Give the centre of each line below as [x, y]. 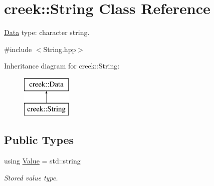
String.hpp [60, 49]
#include [18, 49]
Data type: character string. [47, 32]
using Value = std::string [42, 161]
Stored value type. [31, 177]
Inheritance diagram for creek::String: [62, 66]
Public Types [39, 140]
